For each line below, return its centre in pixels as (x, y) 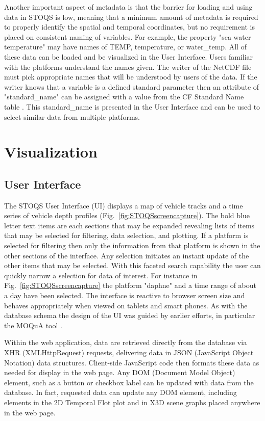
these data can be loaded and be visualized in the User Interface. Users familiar (129, 56)
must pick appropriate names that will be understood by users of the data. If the (131, 77)
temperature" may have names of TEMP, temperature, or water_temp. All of (125, 47)
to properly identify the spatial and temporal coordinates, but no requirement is (129, 27)
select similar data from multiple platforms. (72, 116)
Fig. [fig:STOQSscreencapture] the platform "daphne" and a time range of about (130, 285)
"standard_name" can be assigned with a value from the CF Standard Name (124, 97)
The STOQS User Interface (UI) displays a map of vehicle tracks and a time (124, 205)
